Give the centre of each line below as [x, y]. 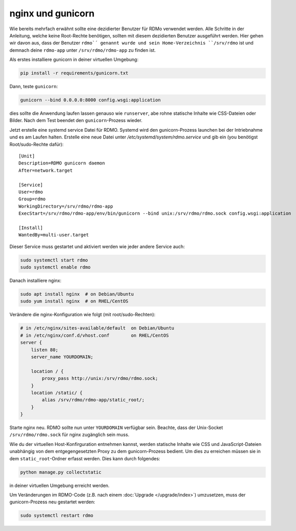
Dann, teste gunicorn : [34, 87]
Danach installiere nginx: [35, 281]
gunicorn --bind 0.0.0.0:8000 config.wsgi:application [90, 100]
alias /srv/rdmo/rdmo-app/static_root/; [93, 400]
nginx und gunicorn [52, 13]
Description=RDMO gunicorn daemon [62, 163]
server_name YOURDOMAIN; [62, 357]
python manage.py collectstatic [61, 472]
